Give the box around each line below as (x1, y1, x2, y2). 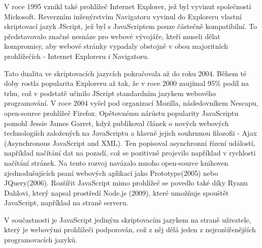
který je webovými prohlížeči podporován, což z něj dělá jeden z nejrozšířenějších (4, 224, 256, 235)
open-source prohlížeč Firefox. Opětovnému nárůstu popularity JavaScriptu (4, 107, 239, 118)
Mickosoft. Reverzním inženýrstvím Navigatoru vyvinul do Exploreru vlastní (4, 11, 242, 21)
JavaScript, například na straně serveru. (4, 197, 128, 208)
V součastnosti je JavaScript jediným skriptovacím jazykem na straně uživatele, (4, 214, 251, 225)
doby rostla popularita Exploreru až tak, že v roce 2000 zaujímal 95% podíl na (4, 78, 249, 88)
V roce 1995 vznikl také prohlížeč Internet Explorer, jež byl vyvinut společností (4, 1, 251, 11)
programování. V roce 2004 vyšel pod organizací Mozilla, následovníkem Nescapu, (4, 98, 258, 108)
